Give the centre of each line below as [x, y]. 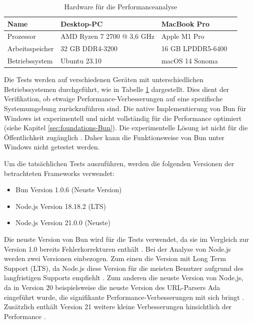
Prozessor [22, 36]
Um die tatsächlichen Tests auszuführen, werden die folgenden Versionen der [119, 163]
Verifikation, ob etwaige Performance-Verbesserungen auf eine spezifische [113, 99]
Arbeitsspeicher [31, 48]
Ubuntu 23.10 [81, 61]
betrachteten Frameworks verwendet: [59, 173]
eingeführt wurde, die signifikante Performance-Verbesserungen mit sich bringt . [124, 297]
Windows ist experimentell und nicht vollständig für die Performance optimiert [123, 118]
